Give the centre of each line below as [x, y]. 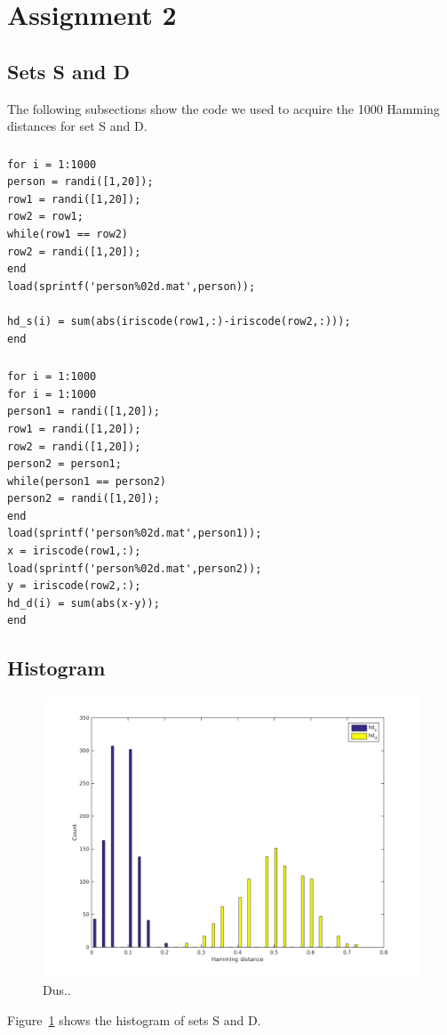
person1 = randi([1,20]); [84, 412]
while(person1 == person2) [87, 481]
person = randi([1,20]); [80, 182]
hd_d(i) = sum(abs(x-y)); [84, 603]
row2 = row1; [45, 217]
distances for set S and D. [77, 126]
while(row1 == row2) [68, 234]
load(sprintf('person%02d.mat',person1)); [135, 534]
